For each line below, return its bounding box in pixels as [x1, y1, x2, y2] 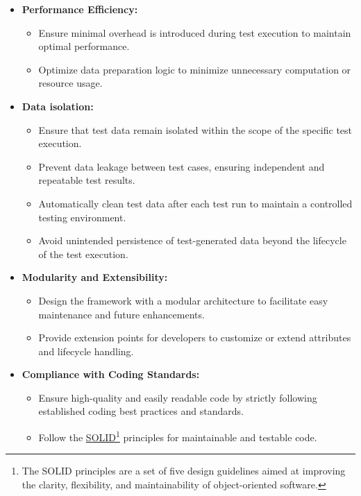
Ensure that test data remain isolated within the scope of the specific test [38, 122, 353, 137]
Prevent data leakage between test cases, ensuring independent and [38, 159, 325, 173]
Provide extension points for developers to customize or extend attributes [38, 330, 351, 345]
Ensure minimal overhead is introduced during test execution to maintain [38, 25, 351, 40]
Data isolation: [22, 99, 94, 113]
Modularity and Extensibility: [22, 270, 168, 284]
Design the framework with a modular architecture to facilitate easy [38, 293, 328, 307]
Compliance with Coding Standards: [22, 367, 200, 382]
